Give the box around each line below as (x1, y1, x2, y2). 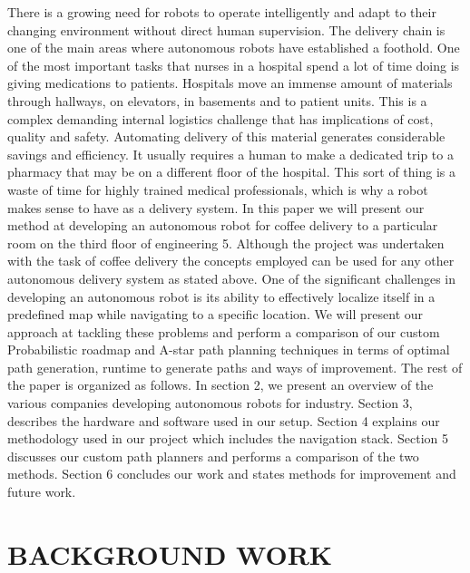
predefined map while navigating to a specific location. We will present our (7, 305, 424, 324)
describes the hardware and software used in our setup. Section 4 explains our (7, 411, 440, 430)
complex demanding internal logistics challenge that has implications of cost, (7, 109, 434, 128)
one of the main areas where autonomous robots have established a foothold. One (7, 38, 460, 57)
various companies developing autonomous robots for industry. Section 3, (7, 393, 413, 413)
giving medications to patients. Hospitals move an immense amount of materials (7, 73, 453, 92)
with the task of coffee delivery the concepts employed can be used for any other (7, 251, 455, 270)
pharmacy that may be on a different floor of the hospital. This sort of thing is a (7, 162, 455, 181)
